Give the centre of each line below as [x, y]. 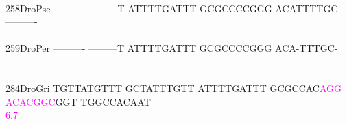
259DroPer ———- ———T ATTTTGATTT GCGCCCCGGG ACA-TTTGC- [172, 48]
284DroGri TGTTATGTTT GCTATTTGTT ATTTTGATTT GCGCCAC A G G [174, 88]
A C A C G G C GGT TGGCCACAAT [78, 101]
